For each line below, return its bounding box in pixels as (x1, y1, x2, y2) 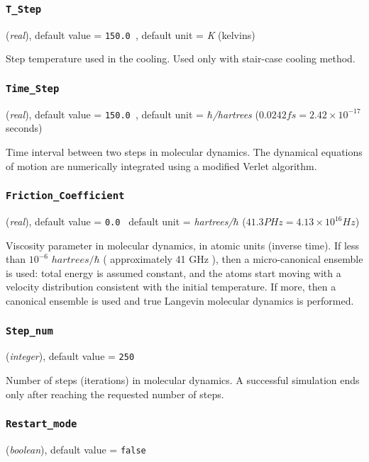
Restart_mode (6, 418, 77, 430)
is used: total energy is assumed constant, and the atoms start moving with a (6, 265, 341, 280)
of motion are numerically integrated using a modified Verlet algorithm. (6, 158, 317, 173)
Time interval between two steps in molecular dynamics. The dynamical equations (6, 145, 363, 159)
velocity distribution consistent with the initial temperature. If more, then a (6, 279, 336, 294)
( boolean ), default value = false (6, 442, 146, 457)
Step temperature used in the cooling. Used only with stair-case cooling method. (6, 51, 356, 66)
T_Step (6, 3, 42, 15)
